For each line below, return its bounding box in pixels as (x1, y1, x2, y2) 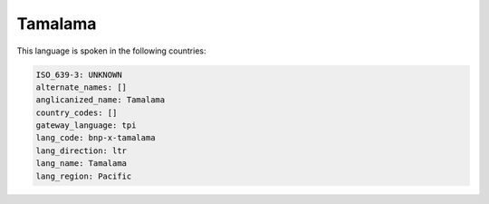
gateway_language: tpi (35, 121, 137, 131)
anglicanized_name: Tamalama (35, 95, 166, 105)
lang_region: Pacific (35, 170, 132, 181)
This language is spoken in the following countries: (16, 45, 206, 56)
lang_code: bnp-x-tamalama (35, 132, 156, 143)
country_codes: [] (35, 107, 118, 118)
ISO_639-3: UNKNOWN (35, 69, 122, 80)
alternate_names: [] (35, 82, 127, 92)
